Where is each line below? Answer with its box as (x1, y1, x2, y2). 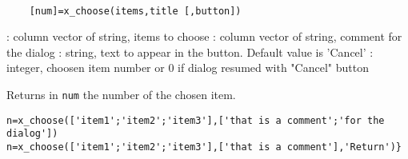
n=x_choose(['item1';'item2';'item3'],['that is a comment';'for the (6, 114, 385, 126)
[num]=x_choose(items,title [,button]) (29, 5, 242, 17)
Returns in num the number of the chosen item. (6, 86, 236, 103)
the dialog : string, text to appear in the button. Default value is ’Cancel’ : (6, 43, 374, 60)
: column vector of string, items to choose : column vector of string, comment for (6, 28, 402, 45)
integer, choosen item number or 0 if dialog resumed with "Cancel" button (6, 59, 369, 76)
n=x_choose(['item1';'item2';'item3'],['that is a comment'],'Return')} (6, 141, 402, 153)
